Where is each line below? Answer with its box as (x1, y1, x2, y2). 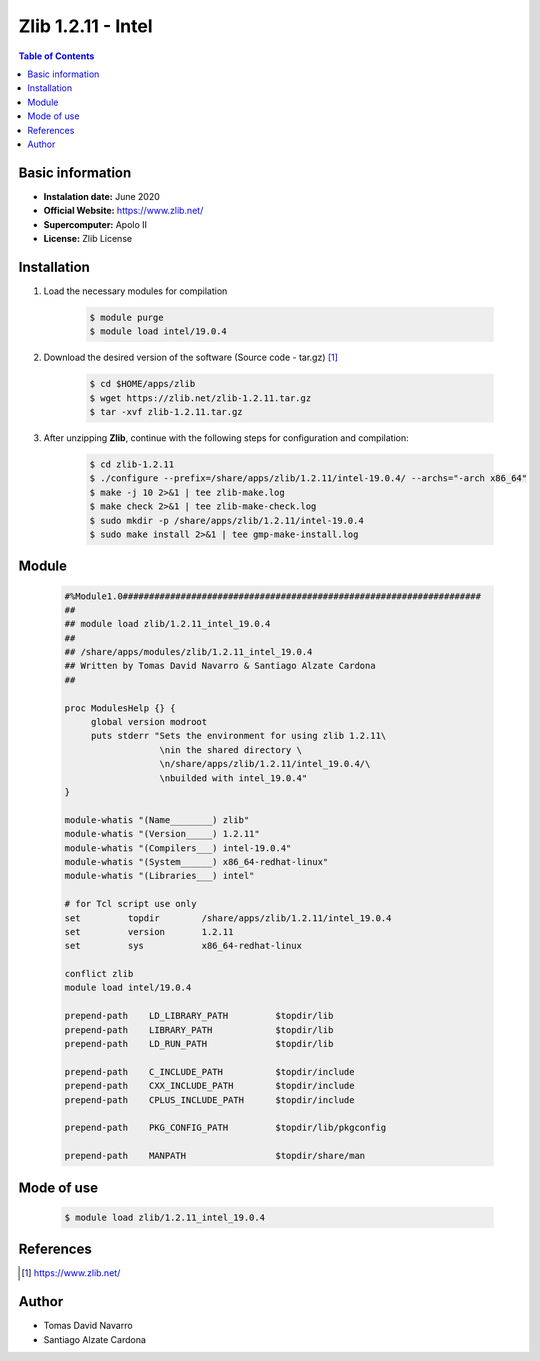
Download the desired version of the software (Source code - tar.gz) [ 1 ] (43, 351, 339, 364)
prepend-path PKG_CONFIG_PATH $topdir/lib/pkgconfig (64, 1122, 387, 1134)
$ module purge (89, 311, 164, 323)
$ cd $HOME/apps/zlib (89, 378, 196, 390)
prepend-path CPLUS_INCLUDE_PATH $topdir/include (64, 1094, 355, 1105)
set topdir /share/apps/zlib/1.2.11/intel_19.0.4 (64, 912, 392, 924)
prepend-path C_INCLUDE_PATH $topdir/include (64, 1066, 355, 1077)
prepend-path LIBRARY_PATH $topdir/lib (64, 1024, 334, 1035)
